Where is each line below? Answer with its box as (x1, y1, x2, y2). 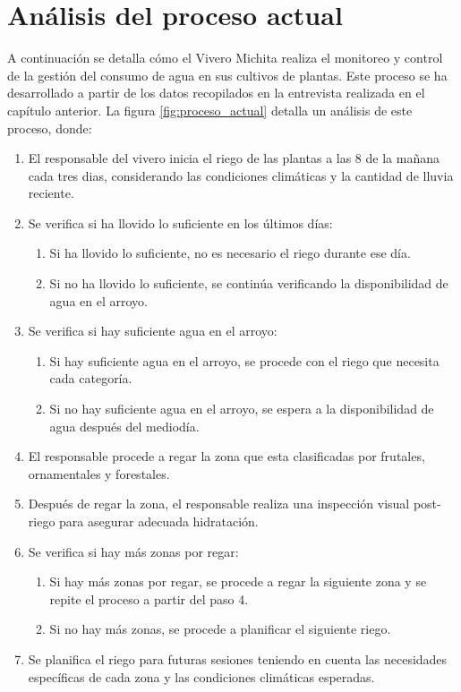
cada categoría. (49, 369, 132, 388)
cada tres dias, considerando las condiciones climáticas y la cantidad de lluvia (28, 166, 454, 184)
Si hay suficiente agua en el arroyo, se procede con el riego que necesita (49, 351, 440, 370)
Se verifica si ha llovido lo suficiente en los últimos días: (28, 213, 333, 232)
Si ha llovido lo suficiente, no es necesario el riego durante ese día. (49, 243, 411, 262)
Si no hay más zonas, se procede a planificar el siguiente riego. (49, 619, 391, 638)
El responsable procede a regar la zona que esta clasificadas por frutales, (28, 447, 425, 466)
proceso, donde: (7, 118, 92, 137)
